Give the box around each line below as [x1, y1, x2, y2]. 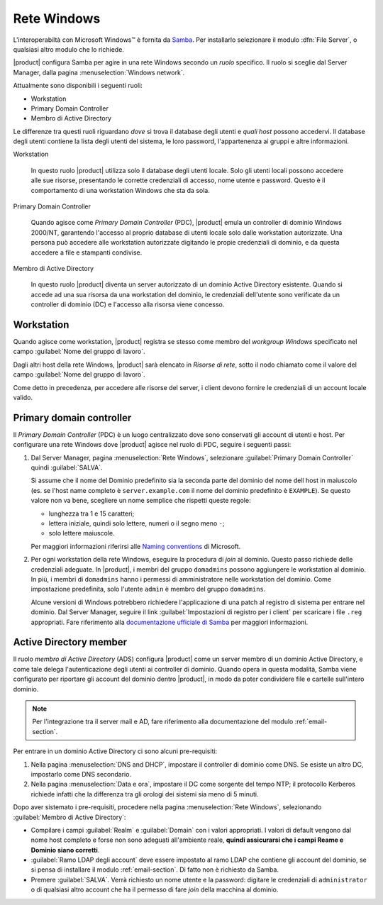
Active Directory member [13, 636, 128, 648]
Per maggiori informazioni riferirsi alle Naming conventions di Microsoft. [30, 542, 241, 550]
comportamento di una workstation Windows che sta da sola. [30, 186, 211, 194]
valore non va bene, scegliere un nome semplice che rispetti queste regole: [30, 496, 251, 505]
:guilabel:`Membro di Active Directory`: [13, 813, 126, 821]
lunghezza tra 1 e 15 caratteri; [48, 509, 135, 518]
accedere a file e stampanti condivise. [30, 248, 143, 257]
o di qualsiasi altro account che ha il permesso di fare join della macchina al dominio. [30, 885, 279, 894]
